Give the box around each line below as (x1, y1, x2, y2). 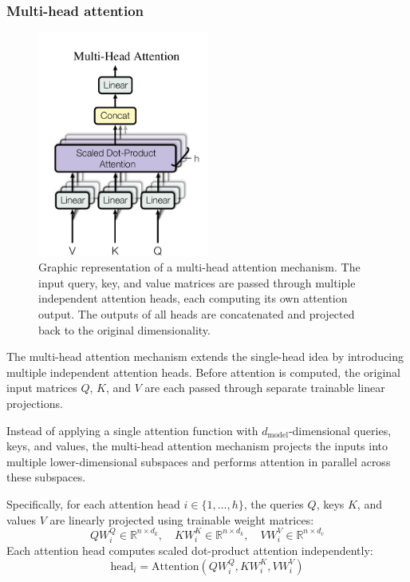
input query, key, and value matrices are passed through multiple (38, 274, 356, 291)
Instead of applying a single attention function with (6, 422, 258, 438)
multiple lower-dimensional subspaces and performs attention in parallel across (6, 453, 391, 469)
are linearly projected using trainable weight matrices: (49, 511, 314, 528)
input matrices (6, 379, 77, 396)
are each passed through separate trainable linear (144, 379, 385, 396)
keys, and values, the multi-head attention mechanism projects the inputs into (6, 437, 388, 454)
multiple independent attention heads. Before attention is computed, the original (6, 363, 400, 380)
